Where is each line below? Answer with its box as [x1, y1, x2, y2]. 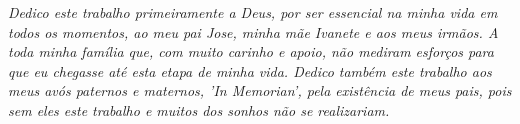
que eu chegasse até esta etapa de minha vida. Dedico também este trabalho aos [8, 60, 492, 81]
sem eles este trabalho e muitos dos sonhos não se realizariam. [8, 99, 390, 120]
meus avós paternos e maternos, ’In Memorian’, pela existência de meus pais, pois [8, 80, 512, 101]
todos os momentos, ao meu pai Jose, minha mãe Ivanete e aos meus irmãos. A [8, 21, 499, 42]
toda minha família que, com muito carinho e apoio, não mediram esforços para [8, 41, 494, 62]
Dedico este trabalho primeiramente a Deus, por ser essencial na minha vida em [8, 2, 498, 22]
